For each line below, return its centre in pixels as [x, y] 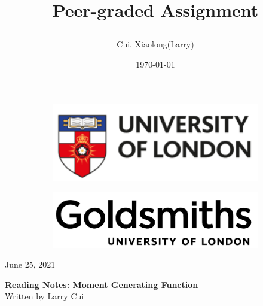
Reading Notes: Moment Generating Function [102, 284]
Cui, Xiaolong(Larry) [155, 44]
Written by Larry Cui [45, 296]
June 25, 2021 [30, 264]
